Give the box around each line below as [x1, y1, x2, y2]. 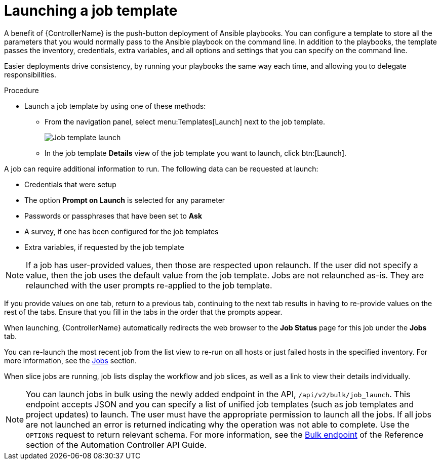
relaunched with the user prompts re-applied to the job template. [26, 280, 272, 290]
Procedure [4, 86, 39, 95]
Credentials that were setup [24, 180, 116, 189]
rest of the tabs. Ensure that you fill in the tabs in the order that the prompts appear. [4, 307, 283, 316]
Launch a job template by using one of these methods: [24, 101, 206, 110]
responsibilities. [4, 70, 56, 79]
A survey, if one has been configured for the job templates [24, 227, 219, 236]
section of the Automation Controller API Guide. [26, 439, 207, 450]
